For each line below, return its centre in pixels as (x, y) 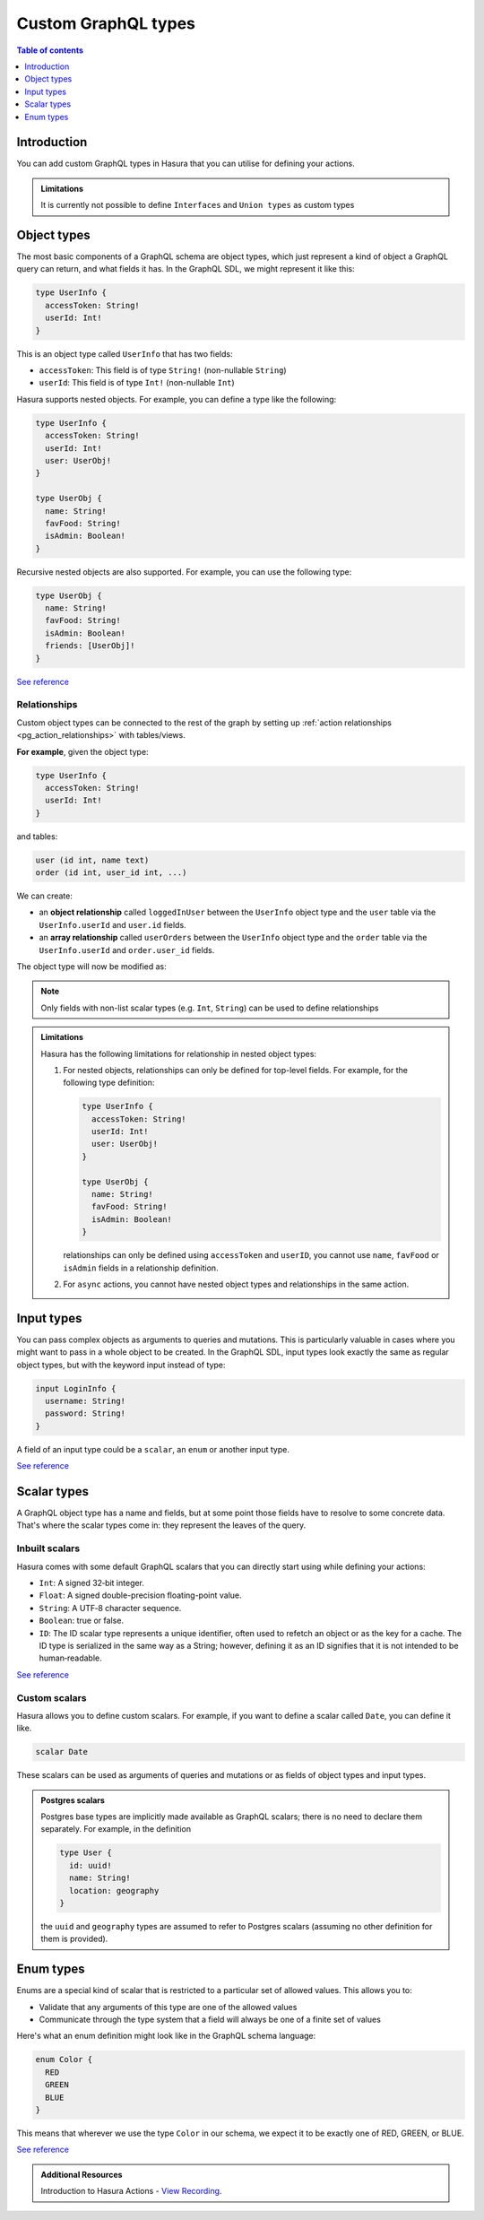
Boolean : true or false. (82, 1621)
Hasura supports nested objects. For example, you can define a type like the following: (177, 399)
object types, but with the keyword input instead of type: (121, 1365)
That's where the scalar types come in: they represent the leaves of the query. (161, 1525)
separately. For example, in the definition (116, 1829)
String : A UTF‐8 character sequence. (110, 1608)
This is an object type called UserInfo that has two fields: (125, 353)
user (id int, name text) (92, 860)
